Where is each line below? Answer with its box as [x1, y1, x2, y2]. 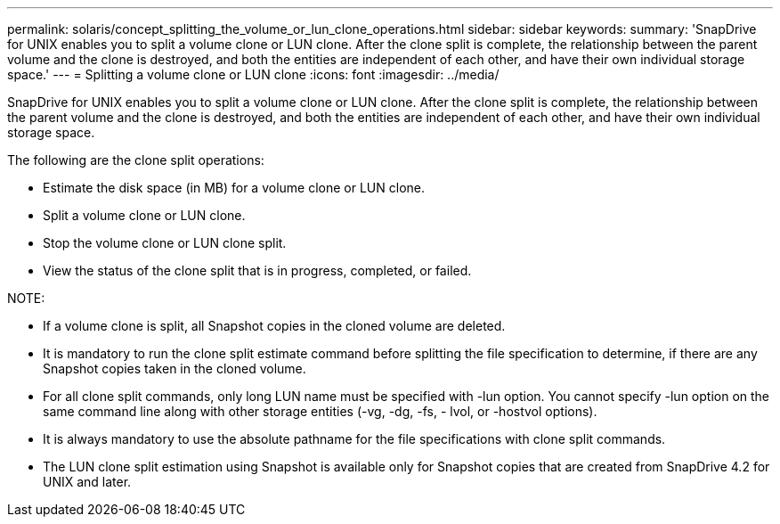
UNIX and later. [43, 474, 132, 489]
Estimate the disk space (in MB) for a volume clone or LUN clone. [43, 180, 426, 195]
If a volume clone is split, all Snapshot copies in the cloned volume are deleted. [43, 318, 506, 333]
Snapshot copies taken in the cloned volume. [43, 361, 306, 376]
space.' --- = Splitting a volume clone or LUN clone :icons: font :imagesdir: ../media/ [7, 67, 500, 82]
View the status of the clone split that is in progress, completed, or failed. [43, 263, 472, 278]
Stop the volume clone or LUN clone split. [43, 235, 287, 250]
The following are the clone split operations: [7, 152, 264, 168]
